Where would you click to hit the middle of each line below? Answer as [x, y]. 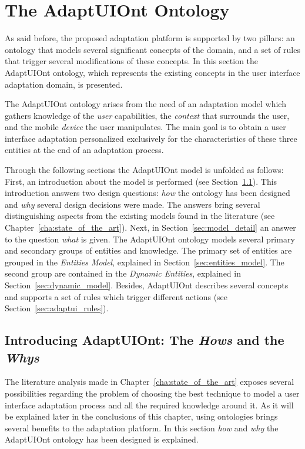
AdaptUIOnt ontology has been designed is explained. [102, 439]
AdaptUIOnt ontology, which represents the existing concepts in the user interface [152, 72]
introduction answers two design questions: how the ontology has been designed [148, 193]
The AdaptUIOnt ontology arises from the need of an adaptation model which [145, 104]
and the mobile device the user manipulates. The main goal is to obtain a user [145, 127]
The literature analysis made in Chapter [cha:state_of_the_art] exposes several [150, 382]
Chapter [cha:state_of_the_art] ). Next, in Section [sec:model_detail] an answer [150, 227]
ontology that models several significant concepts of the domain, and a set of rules [152, 49]
